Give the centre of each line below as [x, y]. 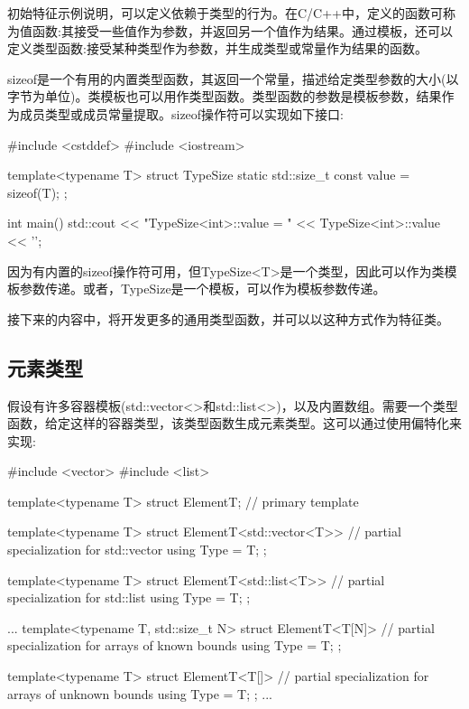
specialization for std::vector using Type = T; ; [137, 550]
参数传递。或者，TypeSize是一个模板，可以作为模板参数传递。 [202, 289]
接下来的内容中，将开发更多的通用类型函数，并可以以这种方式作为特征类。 [228, 318]
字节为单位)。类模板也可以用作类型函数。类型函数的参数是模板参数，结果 [225, 96]
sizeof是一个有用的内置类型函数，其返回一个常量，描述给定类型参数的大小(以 [233, 78]
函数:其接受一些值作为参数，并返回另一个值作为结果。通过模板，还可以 [242, 30]
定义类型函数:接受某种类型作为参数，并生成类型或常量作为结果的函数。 [217, 48]
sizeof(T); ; [37, 192]
